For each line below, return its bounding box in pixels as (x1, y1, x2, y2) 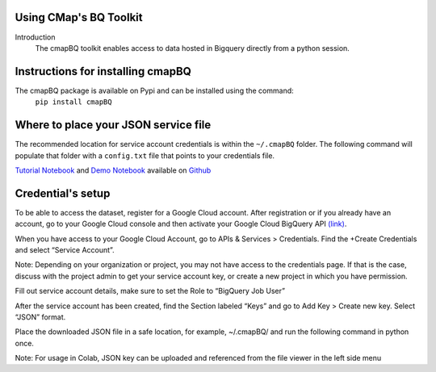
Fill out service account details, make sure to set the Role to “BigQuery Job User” (15, 286, 286, 296)
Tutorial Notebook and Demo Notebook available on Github (15, 165, 212, 175)
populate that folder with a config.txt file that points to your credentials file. (15, 150, 275, 161)
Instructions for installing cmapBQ (15, 65, 191, 78)
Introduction (15, 32, 56, 42)
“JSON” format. (15, 311, 66, 322)
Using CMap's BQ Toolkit (15, 10, 143, 24)
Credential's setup (15, 186, 111, 200)
